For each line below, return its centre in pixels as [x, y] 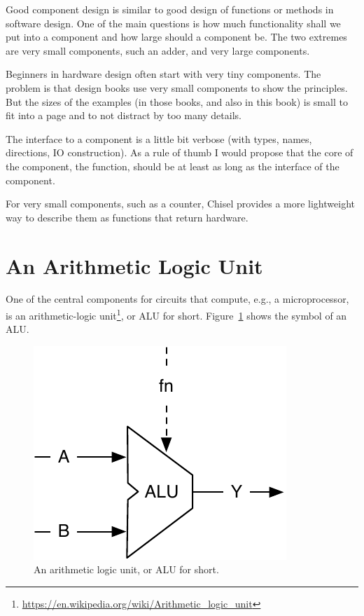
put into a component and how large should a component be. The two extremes [176, 37]
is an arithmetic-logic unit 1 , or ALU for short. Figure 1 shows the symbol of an [176, 314]
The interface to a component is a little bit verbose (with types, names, [159, 138]
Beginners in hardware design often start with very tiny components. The [163, 74]
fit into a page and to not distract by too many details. [124, 115]
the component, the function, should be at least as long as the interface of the [173, 166]
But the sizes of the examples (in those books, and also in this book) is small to [177, 101]
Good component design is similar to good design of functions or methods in [170, 9]
